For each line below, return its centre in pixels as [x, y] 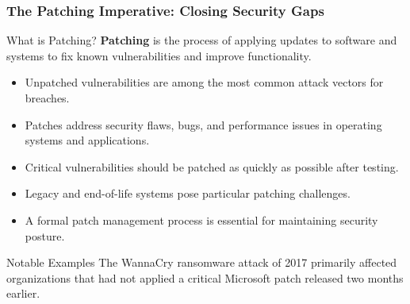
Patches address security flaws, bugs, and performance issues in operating [203, 124]
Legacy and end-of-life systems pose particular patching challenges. [188, 193]
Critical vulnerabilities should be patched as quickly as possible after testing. [212, 166]
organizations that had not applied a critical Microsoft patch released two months [205, 277]
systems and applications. [87, 140]
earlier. [23, 293]
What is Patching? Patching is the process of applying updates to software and [202, 40]
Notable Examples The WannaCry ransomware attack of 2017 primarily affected [202, 262]
